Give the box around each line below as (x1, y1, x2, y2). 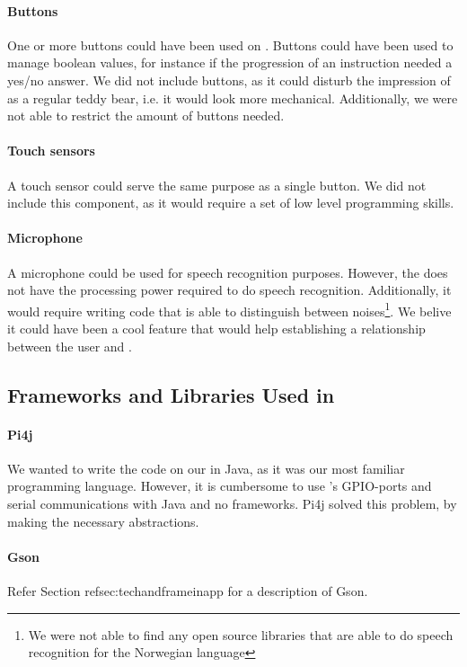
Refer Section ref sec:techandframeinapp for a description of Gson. (7, 581, 368, 600)
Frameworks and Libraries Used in (7, 380, 335, 408)
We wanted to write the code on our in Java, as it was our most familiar (7, 458, 405, 477)
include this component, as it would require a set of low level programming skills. (7, 193, 454, 212)
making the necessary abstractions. (7, 511, 199, 530)
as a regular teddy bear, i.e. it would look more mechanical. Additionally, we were (7, 88, 458, 107)
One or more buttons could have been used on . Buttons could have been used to (7, 35, 454, 54)
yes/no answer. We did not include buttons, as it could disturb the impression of (7, 70, 451, 89)
